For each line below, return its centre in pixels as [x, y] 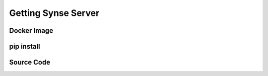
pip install [25, 46]
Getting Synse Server [54, 13]
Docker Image [31, 31]
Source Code [30, 62]
